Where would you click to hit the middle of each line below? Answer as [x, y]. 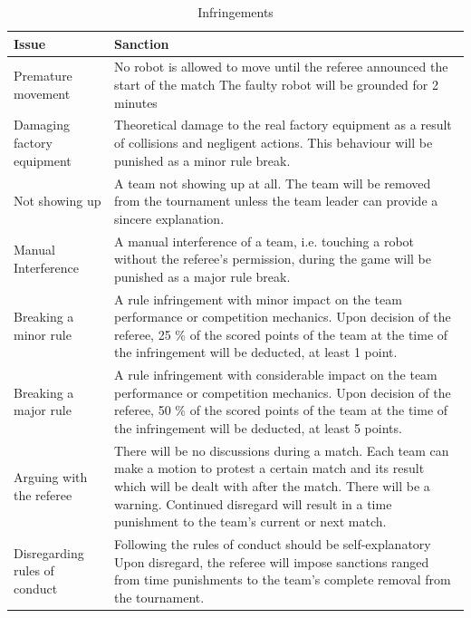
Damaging [42, 125]
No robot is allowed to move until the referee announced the [281, 67]
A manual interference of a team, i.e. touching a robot [264, 241]
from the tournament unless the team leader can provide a [276, 201]
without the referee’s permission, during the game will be [272, 259]
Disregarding [49, 552]
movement [42, 93]
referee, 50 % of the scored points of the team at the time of [281, 410]
